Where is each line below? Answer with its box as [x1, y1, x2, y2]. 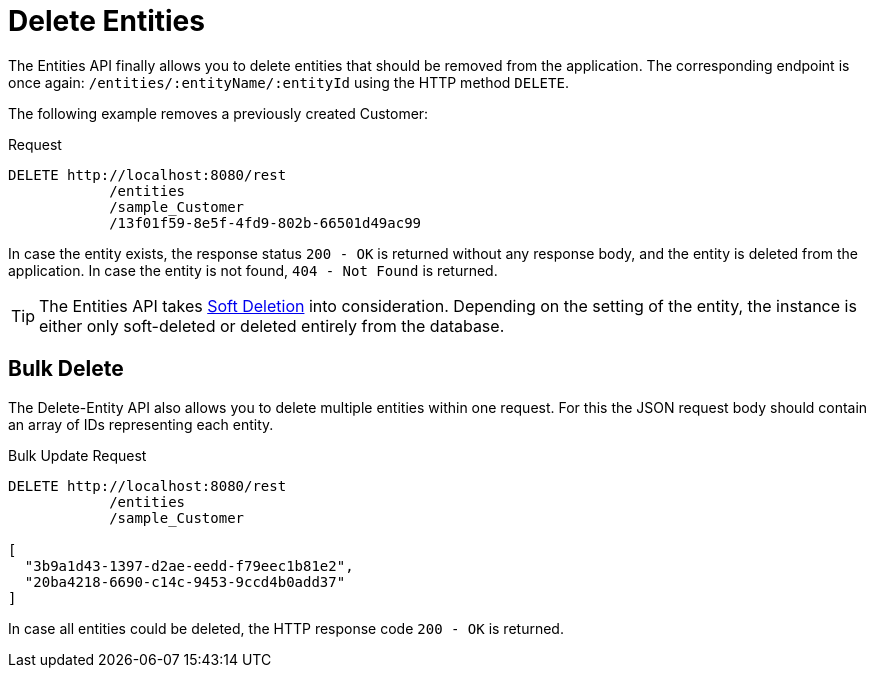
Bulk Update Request [8, 446, 147, 464]
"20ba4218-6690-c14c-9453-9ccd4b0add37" [24, 573, 346, 590]
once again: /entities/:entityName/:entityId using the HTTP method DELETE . [8, 73, 569, 91]
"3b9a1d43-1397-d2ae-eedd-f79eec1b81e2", [24, 557, 354, 574]
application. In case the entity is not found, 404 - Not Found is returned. [8, 261, 498, 279]
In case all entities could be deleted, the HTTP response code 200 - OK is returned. [8, 619, 564, 637]
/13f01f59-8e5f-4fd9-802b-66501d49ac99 [109, 214, 422, 231]
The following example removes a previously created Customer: [8, 104, 429, 122]
